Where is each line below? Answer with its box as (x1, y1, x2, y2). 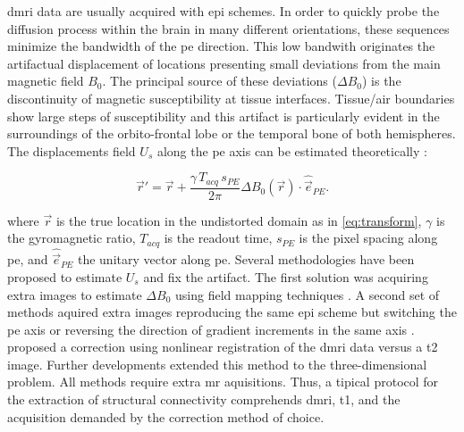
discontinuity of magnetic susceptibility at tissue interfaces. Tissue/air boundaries (7, 88, 455, 107)
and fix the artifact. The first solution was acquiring (143, 267, 428, 286)
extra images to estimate (7, 285, 142, 303)
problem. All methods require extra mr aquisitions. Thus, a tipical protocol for (7, 372, 439, 391)
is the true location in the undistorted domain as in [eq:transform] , (55, 211, 422, 229)
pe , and (7, 250, 48, 269)
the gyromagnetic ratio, (7, 228, 136, 247)
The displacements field (7, 141, 136, 160)
